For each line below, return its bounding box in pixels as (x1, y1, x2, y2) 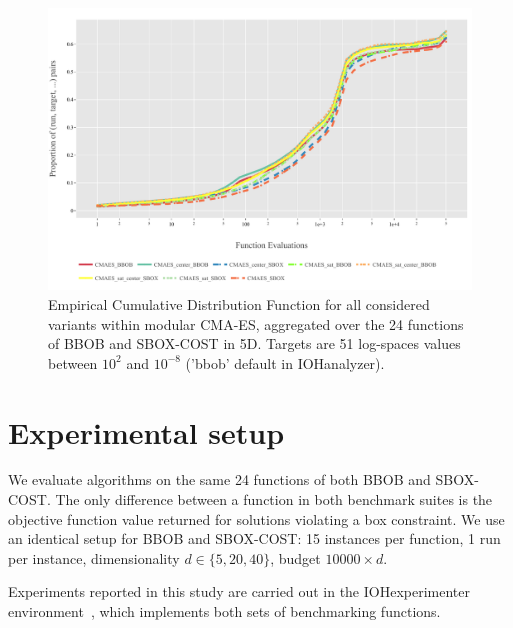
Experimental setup (8, 411, 285, 452)
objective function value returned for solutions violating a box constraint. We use (8, 508, 505, 529)
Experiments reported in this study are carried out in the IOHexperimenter (8, 581, 470, 602)
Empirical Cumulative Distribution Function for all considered (48, 293, 430, 314)
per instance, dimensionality (8, 547, 180, 568)
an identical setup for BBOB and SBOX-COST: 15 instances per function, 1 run (8, 528, 501, 549)
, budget (270, 547, 321, 568)
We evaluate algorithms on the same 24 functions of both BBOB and (8, 469, 431, 490)
